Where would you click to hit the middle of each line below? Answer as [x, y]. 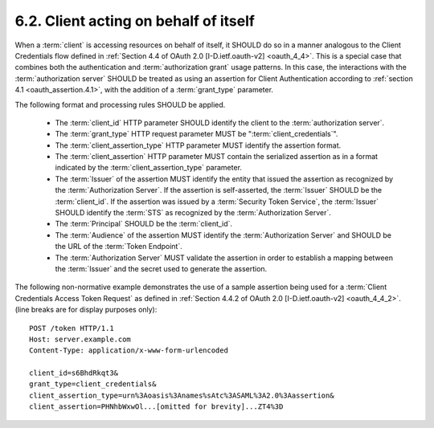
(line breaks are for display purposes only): [86, 310]
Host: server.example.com [80, 339]
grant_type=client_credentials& [93, 384]
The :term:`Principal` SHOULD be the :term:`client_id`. [144, 224]
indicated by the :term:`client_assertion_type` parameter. [149, 168]
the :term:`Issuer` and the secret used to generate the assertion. [161, 268]
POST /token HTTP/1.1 [72, 328]
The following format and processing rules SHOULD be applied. [120, 104]
